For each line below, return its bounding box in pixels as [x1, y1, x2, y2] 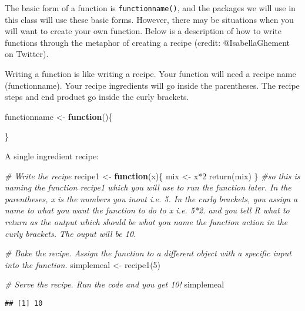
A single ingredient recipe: [5, 150, 99, 162]
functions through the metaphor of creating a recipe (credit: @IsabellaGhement [5, 36, 290, 48]
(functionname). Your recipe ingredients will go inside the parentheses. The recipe [5, 79, 300, 91]
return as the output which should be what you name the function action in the [5, 215, 288, 228]
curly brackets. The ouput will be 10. [5, 227, 136, 239]
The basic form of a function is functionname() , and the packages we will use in [5, 2, 296, 14]
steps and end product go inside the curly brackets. [5, 91, 189, 103]
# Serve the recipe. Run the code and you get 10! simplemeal [5, 278, 224, 290]
